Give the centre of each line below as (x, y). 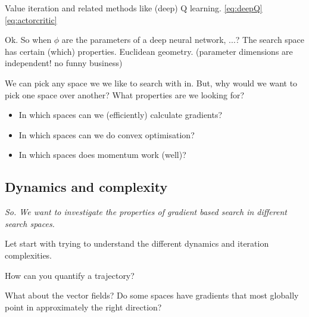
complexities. (29, 255)
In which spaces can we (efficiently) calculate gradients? (121, 115)
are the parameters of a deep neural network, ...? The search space (183, 40)
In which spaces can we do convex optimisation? (107, 134)
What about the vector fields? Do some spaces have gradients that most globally (152, 295)
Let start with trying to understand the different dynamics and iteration (137, 243)
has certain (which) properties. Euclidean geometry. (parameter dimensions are (149, 51)
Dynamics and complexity (86, 187)
